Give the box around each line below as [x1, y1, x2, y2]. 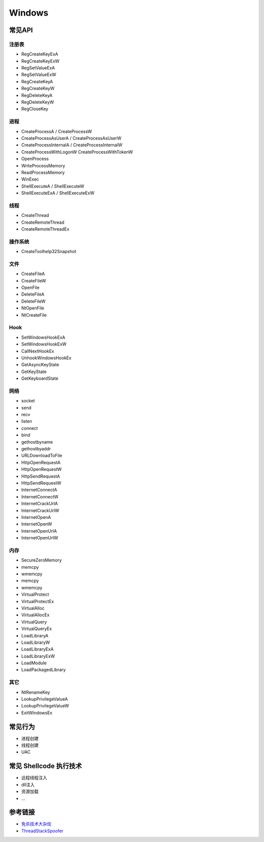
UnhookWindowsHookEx [21, 355, 72, 361]
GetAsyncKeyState [21, 362, 60, 368]
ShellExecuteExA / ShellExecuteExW [21, 190, 95, 196]
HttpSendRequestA [21, 473, 60, 479]
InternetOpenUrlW [21, 535, 58, 541]
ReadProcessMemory [21, 169, 65, 175]
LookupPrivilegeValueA [21, 696, 68, 702]
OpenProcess [21, 156, 49, 162]
